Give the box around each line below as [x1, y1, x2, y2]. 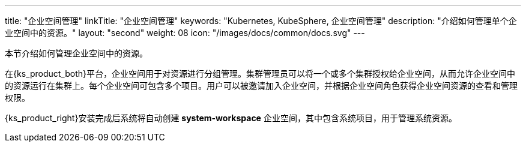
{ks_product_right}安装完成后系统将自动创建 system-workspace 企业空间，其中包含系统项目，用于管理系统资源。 [5, 113, 457, 123]
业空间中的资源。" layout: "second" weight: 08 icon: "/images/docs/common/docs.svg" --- [5, 28, 365, 38]
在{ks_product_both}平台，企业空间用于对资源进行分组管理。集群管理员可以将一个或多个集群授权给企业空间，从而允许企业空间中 [5, 68, 515, 79]
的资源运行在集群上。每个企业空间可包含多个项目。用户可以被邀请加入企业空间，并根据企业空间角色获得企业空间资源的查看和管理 [5, 80, 518, 91]
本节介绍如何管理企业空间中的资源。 [5, 48, 148, 58]
